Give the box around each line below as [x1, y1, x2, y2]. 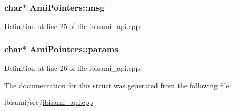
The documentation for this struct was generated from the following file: [4, 79, 231, 90]
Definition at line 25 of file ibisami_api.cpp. [4, 21, 142, 32]
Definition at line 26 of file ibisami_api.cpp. [4, 63, 142, 73]
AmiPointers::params [29, 42, 119, 55]
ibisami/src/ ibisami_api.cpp [4, 97, 93, 107]
